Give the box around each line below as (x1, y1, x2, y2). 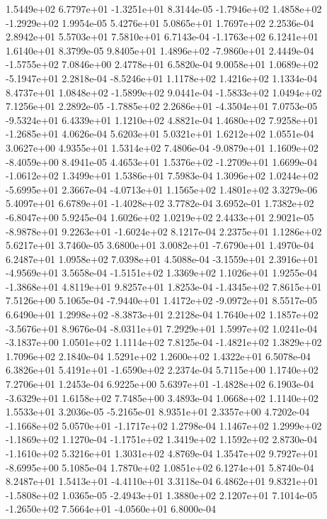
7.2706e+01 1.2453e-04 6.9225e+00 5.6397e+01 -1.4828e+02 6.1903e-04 (6, 376, 314, 391)
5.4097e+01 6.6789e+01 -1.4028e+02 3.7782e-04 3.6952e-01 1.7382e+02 (6, 196, 314, 211)
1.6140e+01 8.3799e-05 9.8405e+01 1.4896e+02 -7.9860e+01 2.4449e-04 (6, 43, 314, 57)
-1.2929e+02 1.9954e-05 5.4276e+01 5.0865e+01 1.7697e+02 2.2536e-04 (6, 15, 314, 30)
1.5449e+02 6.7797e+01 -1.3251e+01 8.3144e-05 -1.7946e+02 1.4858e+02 (6, 1, 322, 16)
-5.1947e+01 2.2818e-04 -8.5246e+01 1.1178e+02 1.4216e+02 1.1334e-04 (6, 70, 318, 85)
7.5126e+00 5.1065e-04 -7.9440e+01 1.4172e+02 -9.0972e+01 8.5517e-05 (6, 293, 318, 308)
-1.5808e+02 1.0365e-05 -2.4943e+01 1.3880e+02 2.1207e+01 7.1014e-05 (6, 487, 318, 502)
